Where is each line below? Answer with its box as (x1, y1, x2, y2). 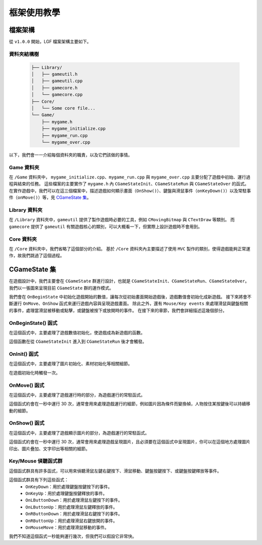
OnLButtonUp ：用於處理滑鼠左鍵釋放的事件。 (25, 504, 117, 510)
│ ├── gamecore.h (31, 85, 78, 90)
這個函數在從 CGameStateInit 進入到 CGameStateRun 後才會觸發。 (9, 338, 147, 345)
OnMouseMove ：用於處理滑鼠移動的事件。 (25, 524, 109, 530)
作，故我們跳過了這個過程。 (9, 253, 65, 259)
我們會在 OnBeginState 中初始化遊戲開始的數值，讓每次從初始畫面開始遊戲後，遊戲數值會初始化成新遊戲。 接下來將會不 (9, 294, 252, 299)
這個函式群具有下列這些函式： (9, 477, 69, 483)
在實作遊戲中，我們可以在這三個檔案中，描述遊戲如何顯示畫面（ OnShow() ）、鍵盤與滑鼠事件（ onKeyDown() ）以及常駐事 (9, 188, 251, 193)
